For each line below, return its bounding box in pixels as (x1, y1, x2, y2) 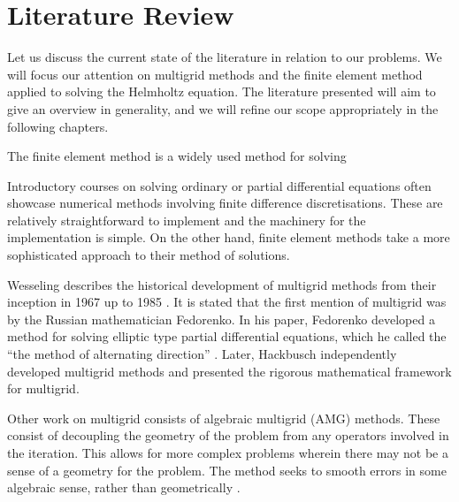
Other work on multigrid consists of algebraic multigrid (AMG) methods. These (7, 408, 440, 427)
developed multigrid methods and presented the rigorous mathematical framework (7, 361, 452, 380)
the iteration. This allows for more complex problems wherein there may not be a (7, 444, 448, 461)
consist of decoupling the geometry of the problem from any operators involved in (7, 426, 449, 445)
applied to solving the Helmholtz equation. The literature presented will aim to (7, 82, 436, 101)
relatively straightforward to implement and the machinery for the (7, 210, 366, 229)
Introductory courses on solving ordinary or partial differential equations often (7, 176, 432, 194)
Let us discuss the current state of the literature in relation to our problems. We (7, 48, 442, 66)
